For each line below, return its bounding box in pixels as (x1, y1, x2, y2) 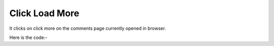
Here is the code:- (9, 34, 48, 40)
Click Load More (9, 8, 80, 19)
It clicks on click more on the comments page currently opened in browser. (9, 25, 166, 31)
